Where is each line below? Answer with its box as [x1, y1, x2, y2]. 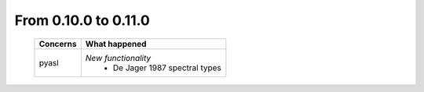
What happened [85, 38, 147, 49]
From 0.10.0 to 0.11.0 [14, 12, 151, 29]
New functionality [85, 52, 152, 63]
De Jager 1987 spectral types [112, 62, 221, 73]
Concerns [38, 38, 77, 49]
